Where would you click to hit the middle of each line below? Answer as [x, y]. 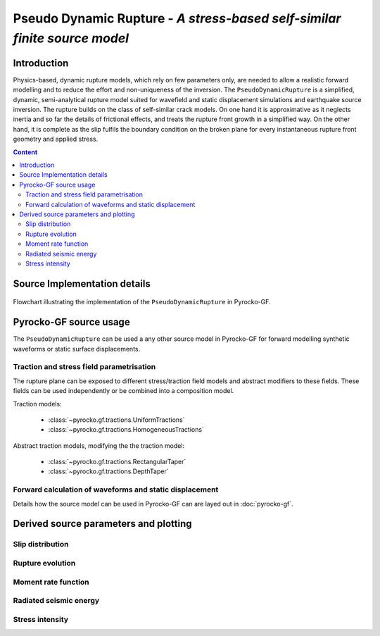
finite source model [71, 38]
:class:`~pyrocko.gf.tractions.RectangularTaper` [117, 462]
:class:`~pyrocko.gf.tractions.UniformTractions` [117, 420]
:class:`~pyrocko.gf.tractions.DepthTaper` [108, 471]
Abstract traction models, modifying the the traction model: [99, 445]
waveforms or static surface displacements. [77, 349]
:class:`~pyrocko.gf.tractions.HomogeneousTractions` [126, 430]
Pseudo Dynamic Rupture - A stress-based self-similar [177, 18]
